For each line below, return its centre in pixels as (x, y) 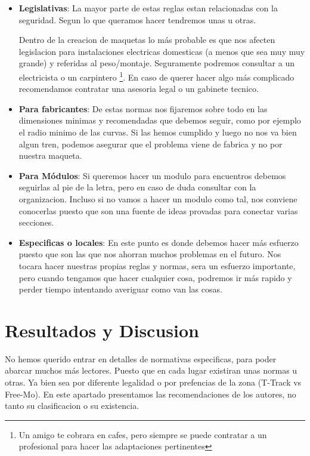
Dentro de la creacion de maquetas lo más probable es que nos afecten (147, 40)
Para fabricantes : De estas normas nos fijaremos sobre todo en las (143, 108)
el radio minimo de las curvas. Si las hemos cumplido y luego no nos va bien (158, 132)
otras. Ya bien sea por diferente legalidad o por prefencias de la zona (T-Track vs (153, 382)
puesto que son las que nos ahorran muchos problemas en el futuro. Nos (150, 254)
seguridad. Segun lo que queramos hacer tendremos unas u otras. (137, 19)
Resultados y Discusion (102, 330)
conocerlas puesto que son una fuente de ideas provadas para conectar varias (158, 210)
